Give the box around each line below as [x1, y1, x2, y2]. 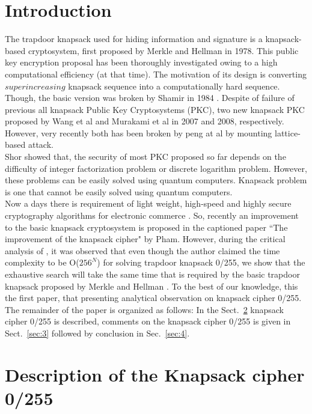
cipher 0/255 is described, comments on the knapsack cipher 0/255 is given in [5, 315, 291, 327]
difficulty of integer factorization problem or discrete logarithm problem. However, [5, 162, 307, 174]
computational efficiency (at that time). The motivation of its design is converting [5, 67, 307, 80]
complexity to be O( [5, 256, 79, 269]
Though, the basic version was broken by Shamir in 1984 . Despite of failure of [5, 91, 295, 104]
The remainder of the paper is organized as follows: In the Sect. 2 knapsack [5, 303, 284, 315]
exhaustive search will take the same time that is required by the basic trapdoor [5, 268, 300, 280]
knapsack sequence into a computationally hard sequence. [68, 79, 280, 92]
